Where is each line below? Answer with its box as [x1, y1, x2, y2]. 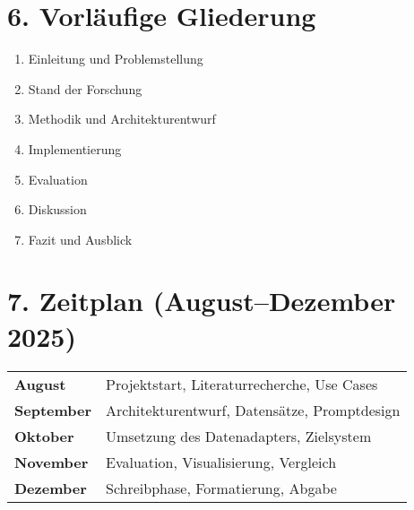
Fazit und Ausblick [28, 229, 133, 248]
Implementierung [28, 139, 122, 158]
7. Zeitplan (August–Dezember [7, 282, 396, 319]
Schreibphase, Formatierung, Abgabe [106, 477, 337, 498]
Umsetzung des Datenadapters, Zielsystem [106, 425, 372, 446]
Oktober [14, 425, 74, 446]
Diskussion [28, 200, 87, 219]
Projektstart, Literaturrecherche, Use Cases [106, 373, 378, 394]
